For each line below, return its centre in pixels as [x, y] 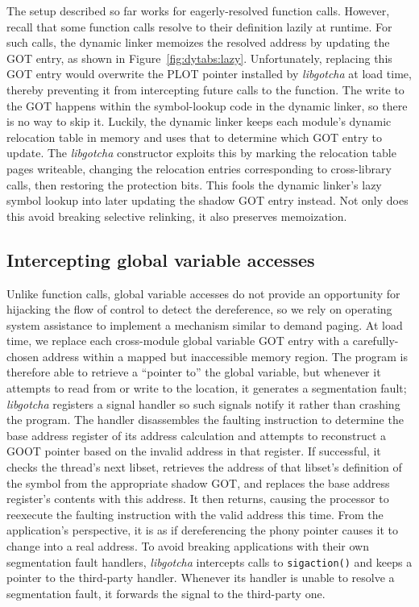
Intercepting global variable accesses [161, 259]
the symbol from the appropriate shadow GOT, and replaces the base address [198, 482]
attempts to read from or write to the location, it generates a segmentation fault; [207, 388]
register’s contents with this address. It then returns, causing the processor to [198, 499]
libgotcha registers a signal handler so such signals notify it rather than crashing [203, 403]
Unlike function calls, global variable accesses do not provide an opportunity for [203, 293]
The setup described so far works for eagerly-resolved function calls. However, [198, 10]
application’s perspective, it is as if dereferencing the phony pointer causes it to [202, 530]
